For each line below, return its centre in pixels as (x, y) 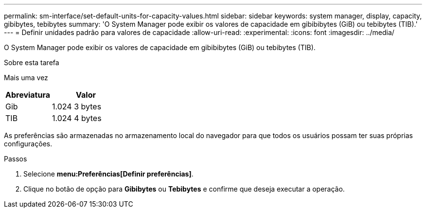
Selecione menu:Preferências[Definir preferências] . (108, 174)
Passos (16, 159)
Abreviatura (28, 95)
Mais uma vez (26, 78)
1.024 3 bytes (77, 106)
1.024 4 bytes (77, 118)
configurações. (28, 144)
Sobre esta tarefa (32, 62)
